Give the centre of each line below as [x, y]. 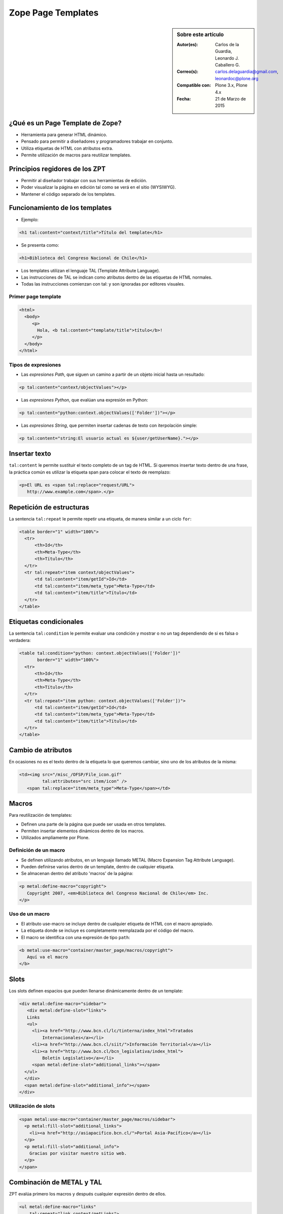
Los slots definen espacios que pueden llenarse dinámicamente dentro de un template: [96, 991]
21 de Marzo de [231, 99]
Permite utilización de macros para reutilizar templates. [76, 155]
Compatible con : [194, 85]
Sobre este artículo [200, 34]
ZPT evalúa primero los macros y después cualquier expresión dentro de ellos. [88, 1194]
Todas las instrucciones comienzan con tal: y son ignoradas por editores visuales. [103, 284]
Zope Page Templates [54, 13]
